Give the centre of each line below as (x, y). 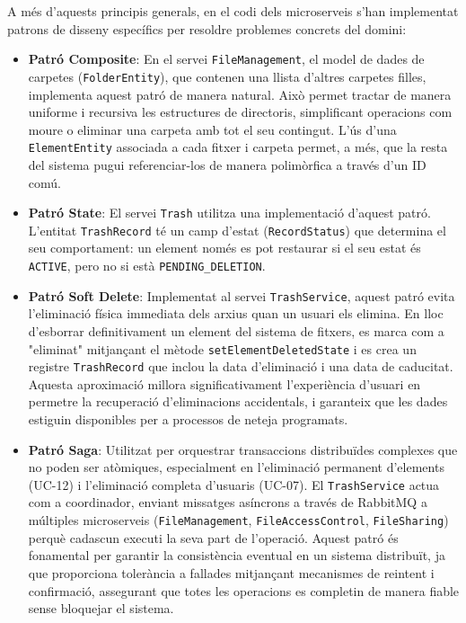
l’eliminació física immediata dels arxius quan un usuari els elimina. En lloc (236, 313)
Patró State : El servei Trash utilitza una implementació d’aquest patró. (229, 213)
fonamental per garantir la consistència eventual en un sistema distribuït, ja (237, 555)
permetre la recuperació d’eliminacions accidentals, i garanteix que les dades (238, 401)
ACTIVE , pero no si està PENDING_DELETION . (147, 266)
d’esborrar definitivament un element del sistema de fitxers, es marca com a (236, 330)
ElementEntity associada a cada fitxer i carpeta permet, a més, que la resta (238, 147)
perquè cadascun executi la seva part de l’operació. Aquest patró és (213, 537)
